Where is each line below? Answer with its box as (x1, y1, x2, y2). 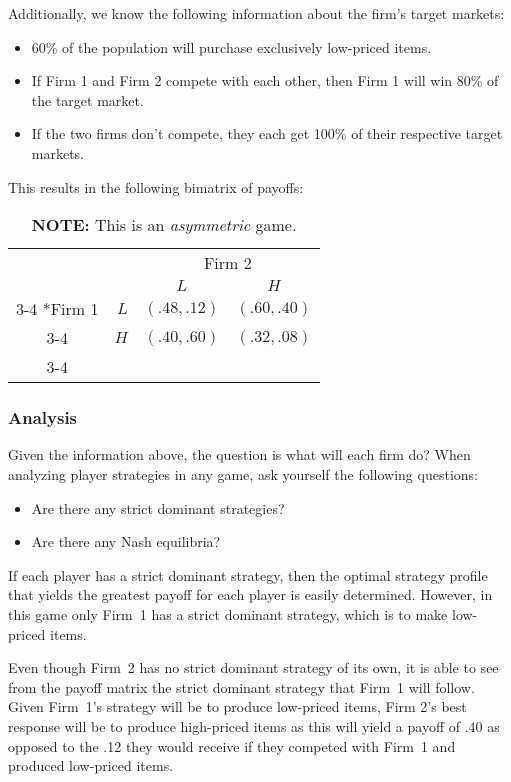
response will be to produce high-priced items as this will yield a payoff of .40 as (8, 715, 500, 736)
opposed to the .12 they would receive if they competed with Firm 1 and (8, 735, 456, 756)
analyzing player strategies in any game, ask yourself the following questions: (8, 463, 478, 484)
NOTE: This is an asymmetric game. (31, 213, 297, 237)
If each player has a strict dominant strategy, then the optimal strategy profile (8, 564, 488, 585)
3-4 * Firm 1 (16, 297, 99, 321)
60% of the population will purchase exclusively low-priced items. (31, 36, 432, 57)
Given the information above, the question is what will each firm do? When (8, 444, 471, 465)
